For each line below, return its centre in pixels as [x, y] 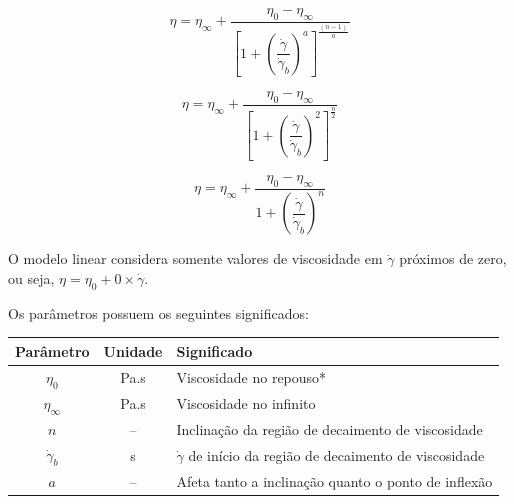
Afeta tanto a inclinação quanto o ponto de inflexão [334, 480]
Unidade [133, 350]
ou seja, [31, 277]
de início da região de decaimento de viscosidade [336, 454]
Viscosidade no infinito [246, 403]
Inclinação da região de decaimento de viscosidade [329, 428]
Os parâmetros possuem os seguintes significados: [158, 312]
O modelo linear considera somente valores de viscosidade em [195, 258]
